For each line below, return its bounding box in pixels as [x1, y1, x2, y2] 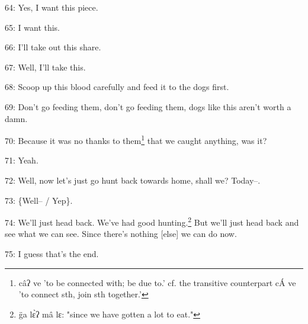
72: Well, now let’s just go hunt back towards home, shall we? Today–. [5, 174, 261, 186]
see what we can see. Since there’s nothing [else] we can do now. [5, 227, 237, 240]
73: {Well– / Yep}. [5, 194, 73, 206]
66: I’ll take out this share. [5, 41, 101, 53]
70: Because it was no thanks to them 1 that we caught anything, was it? [5, 133, 267, 146]
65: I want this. [5, 21, 60, 33]
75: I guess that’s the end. [5, 248, 99, 260]
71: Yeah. [5, 154, 38, 166]
